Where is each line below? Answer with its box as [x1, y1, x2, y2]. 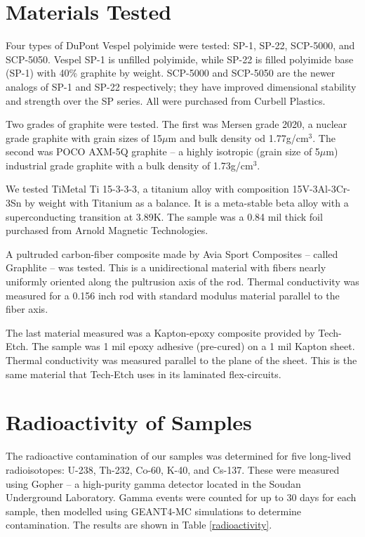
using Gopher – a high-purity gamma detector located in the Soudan [6, 476, 301, 491]
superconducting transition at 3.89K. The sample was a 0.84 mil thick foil [6, 209, 323, 224]
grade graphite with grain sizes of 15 [6, 130, 163, 145]
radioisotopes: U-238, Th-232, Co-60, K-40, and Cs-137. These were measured [6, 462, 340, 477]
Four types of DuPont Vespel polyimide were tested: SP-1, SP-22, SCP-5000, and [6, 38, 355, 53]
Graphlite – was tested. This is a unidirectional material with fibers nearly [6, 260, 326, 275]
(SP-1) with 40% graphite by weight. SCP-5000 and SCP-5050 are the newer [6, 65, 336, 80]
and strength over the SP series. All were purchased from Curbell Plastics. [6, 93, 326, 108]
